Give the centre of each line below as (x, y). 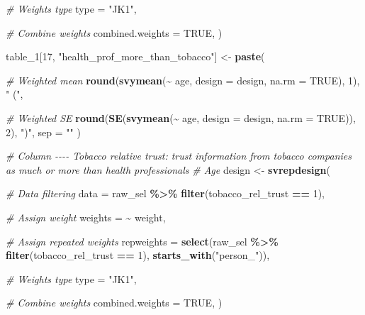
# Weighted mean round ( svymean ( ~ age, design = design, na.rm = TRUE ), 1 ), (183, 80)
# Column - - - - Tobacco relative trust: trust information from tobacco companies (179, 156)
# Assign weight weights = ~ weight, (86, 217)
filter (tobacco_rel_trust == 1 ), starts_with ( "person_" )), (138, 255)
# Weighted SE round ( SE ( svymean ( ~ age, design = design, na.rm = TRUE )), (181, 117)
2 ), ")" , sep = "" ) (43, 132)
